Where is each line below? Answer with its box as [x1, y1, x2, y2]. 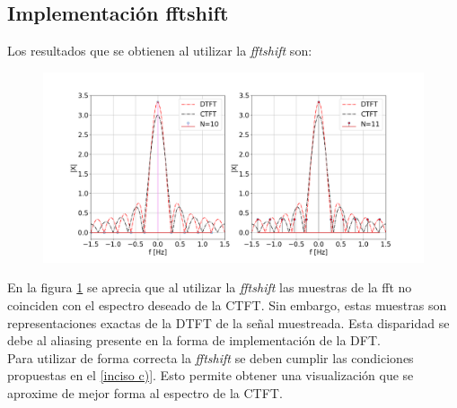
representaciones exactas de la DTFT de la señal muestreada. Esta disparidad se [7, 313, 450, 332]
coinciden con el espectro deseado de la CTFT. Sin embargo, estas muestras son [7, 295, 447, 314]
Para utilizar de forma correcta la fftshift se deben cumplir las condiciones [7, 348, 414, 367]
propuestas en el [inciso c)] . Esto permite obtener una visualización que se [7, 366, 414, 385]
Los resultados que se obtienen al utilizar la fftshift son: [7, 41, 312, 60]
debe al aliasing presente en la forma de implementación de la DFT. [7, 331, 381, 350]
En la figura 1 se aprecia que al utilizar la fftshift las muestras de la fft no [7, 278, 412, 297]
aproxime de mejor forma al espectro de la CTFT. [7, 383, 283, 402]
